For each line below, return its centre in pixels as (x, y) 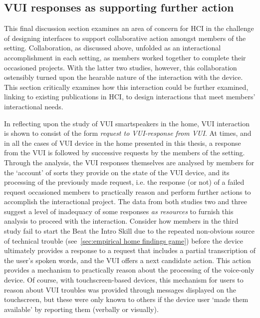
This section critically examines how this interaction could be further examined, (126, 87)
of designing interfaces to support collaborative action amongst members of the (125, 38)
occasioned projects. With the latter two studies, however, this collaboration (121, 67)
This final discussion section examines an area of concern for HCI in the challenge (129, 28)
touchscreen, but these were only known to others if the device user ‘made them (126, 299)
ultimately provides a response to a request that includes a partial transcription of (130, 250)
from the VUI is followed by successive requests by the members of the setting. (125, 153)
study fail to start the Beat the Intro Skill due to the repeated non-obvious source (129, 231)
